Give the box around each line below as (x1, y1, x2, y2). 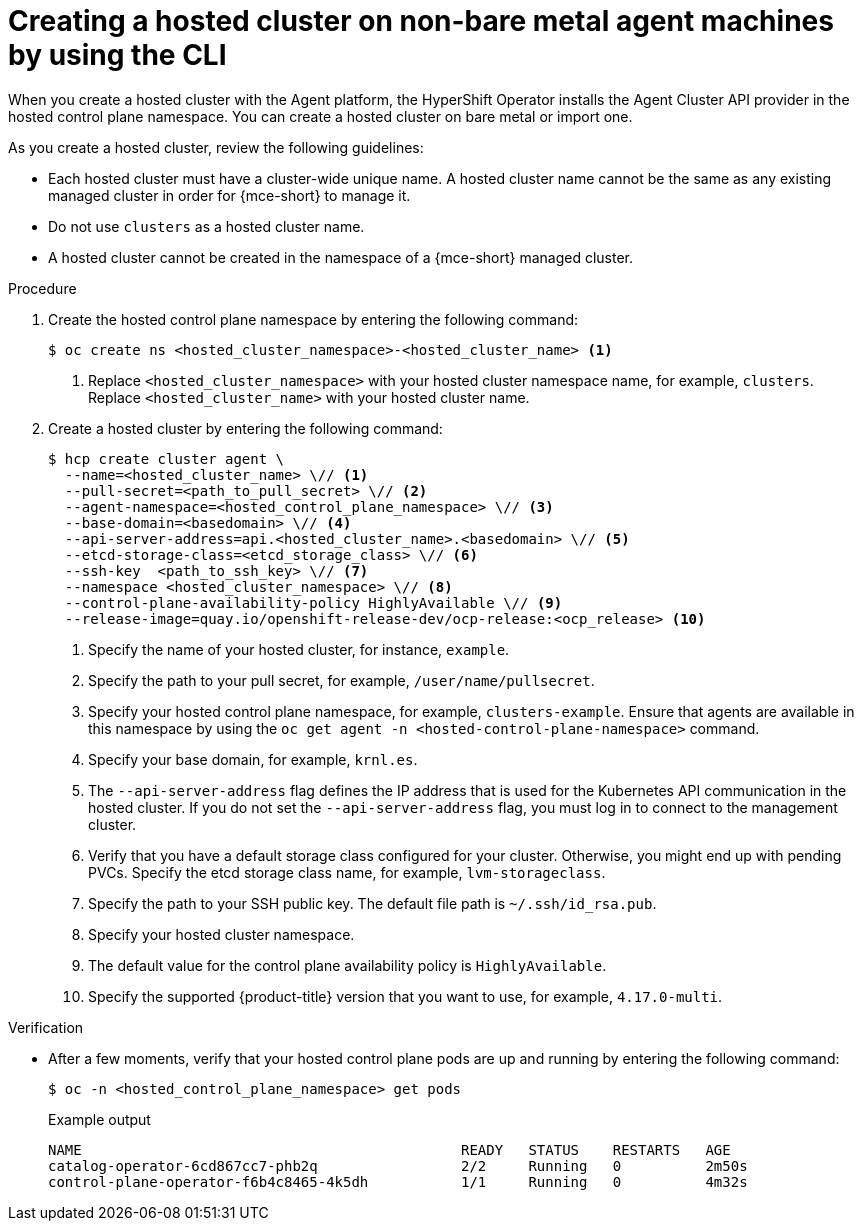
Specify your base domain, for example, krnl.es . (88, 750, 418, 768)
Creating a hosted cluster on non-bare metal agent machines (8, 4, 834, 38)
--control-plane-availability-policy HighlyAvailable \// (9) (64, 594, 563, 611)
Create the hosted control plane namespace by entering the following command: (48, 310, 579, 328)
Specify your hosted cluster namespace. (88, 925, 355, 943)
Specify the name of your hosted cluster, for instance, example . (88, 640, 510, 658)
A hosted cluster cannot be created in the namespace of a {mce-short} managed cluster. (48, 248, 634, 266)
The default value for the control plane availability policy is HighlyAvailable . (88, 956, 607, 974)
